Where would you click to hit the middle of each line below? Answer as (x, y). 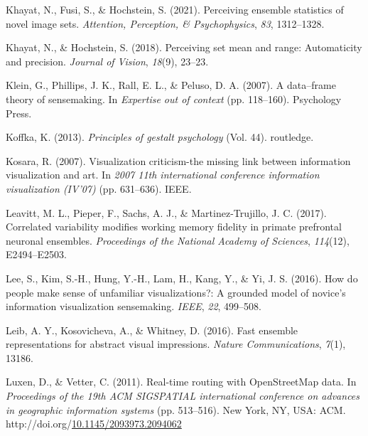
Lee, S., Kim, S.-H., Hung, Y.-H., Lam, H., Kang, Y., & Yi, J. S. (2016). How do (182, 278)
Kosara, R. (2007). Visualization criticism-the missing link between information (178, 160)
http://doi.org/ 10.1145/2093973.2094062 (94, 424)
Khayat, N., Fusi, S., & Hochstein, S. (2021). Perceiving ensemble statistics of (175, 9)
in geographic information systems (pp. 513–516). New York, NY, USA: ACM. (176, 409)
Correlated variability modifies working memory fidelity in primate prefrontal (174, 227)
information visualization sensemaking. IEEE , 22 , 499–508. (134, 306)
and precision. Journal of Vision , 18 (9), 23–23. (107, 61)
